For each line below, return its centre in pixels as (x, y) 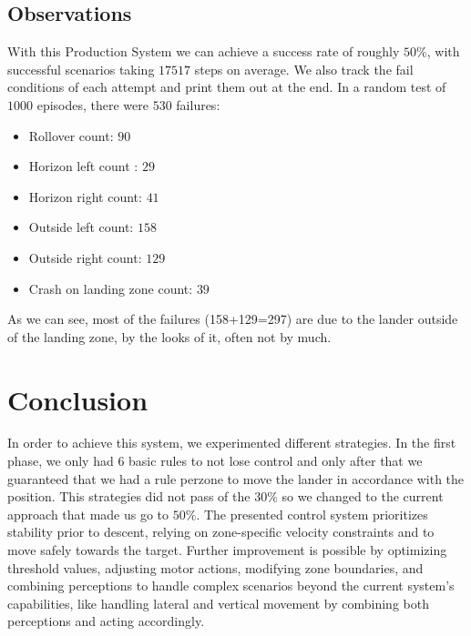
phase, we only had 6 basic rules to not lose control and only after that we (215, 461)
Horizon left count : (83, 166)
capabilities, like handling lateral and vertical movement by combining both (218, 603)
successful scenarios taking (81, 69)
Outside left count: (81, 227)
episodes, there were (92, 104)
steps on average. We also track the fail (304, 69)
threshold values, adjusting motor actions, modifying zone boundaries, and (215, 567)
